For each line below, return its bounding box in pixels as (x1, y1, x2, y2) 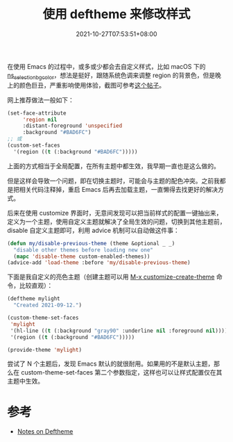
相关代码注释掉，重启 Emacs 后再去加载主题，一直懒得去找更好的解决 (19, 185, 218, 193)
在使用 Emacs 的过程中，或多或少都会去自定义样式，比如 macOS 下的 (7, 62, 206, 70)
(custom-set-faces (7, 142, 60, 149)
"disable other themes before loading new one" (13, 246, 154, 254)
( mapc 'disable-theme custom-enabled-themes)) (13, 253, 150, 260)
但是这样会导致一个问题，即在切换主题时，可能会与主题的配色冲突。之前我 (7, 177, 220, 185)
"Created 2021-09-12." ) (13, 302, 82, 309)
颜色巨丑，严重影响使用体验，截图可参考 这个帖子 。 (19, 81, 165, 89)
